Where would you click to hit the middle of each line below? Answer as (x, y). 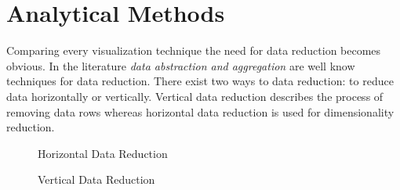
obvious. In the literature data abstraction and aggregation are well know (181, 65)
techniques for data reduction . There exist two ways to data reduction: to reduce (200, 81)
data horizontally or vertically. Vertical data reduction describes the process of (195, 96)
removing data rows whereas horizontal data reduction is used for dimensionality (200, 111)
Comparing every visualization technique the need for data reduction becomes (194, 50)
